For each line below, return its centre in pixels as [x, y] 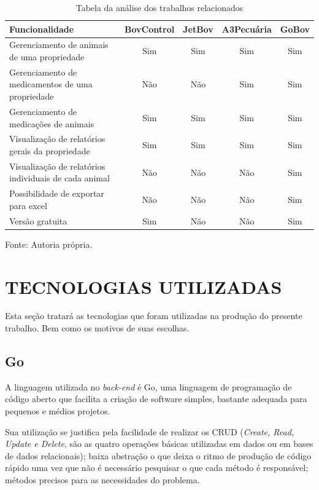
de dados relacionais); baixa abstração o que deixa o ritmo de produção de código [158, 455]
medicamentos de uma [51, 84]
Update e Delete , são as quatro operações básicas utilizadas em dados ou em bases [159, 444]
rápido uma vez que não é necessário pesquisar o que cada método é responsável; [157, 468]
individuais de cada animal [60, 178]
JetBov [198, 29]
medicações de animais [52, 123]
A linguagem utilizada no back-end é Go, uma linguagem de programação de [148, 386]
